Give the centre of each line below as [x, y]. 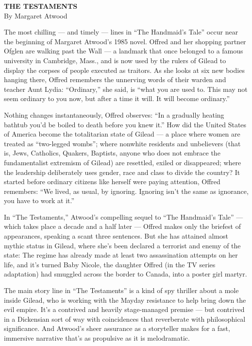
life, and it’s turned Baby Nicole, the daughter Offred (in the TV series [110, 264]
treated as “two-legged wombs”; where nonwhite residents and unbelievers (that [122, 143]
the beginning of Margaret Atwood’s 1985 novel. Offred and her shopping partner [125, 41]
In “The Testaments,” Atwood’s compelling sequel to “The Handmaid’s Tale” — [124, 216]
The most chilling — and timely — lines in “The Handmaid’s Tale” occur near [121, 32]
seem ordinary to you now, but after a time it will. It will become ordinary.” [117, 98]
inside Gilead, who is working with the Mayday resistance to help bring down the [125, 300]
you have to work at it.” [39, 200]
